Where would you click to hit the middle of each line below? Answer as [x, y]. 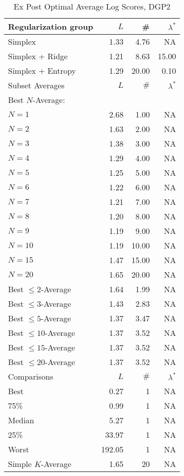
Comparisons [31, 376]
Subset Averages [36, 85]
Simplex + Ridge [38, 56]
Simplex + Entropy [42, 71]
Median [21, 420]
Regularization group [51, 26]
